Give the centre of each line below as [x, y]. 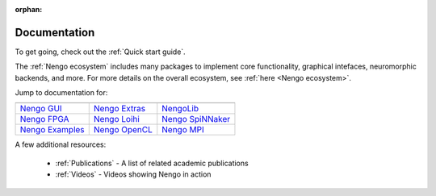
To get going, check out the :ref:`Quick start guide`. [100, 52]
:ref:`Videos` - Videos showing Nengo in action [133, 174]
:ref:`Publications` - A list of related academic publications [152, 163]
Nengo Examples [52, 130]
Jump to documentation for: [61, 93]
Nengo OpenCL [123, 130]
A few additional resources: [61, 144]
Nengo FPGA [44, 119]
